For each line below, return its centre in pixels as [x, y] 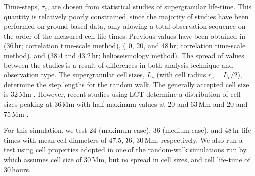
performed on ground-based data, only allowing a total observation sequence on [125, 26]
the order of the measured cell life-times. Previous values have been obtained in [125, 35]
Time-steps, [22, 6]
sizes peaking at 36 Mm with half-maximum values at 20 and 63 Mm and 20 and [126, 103]
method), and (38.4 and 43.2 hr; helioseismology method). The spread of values [124, 55]
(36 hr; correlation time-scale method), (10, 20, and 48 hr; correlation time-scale [125, 45]
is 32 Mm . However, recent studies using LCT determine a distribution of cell [122, 94]
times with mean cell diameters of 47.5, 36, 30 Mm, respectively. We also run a [123, 140]
